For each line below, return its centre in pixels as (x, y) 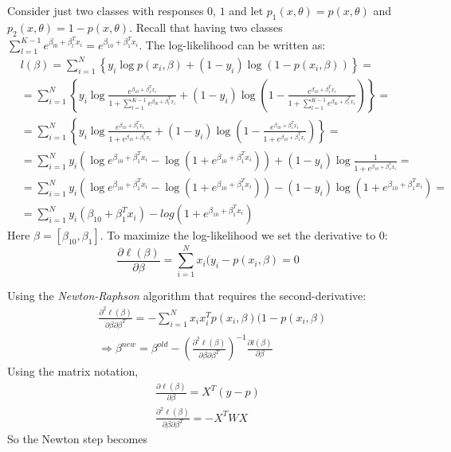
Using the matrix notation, (73, 371)
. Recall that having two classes (206, 27)
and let (246, 10)
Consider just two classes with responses (106, 10)
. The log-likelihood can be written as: (232, 44)
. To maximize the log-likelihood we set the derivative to (238, 235)
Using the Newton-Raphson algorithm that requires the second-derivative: (187, 296)
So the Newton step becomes (77, 439)
